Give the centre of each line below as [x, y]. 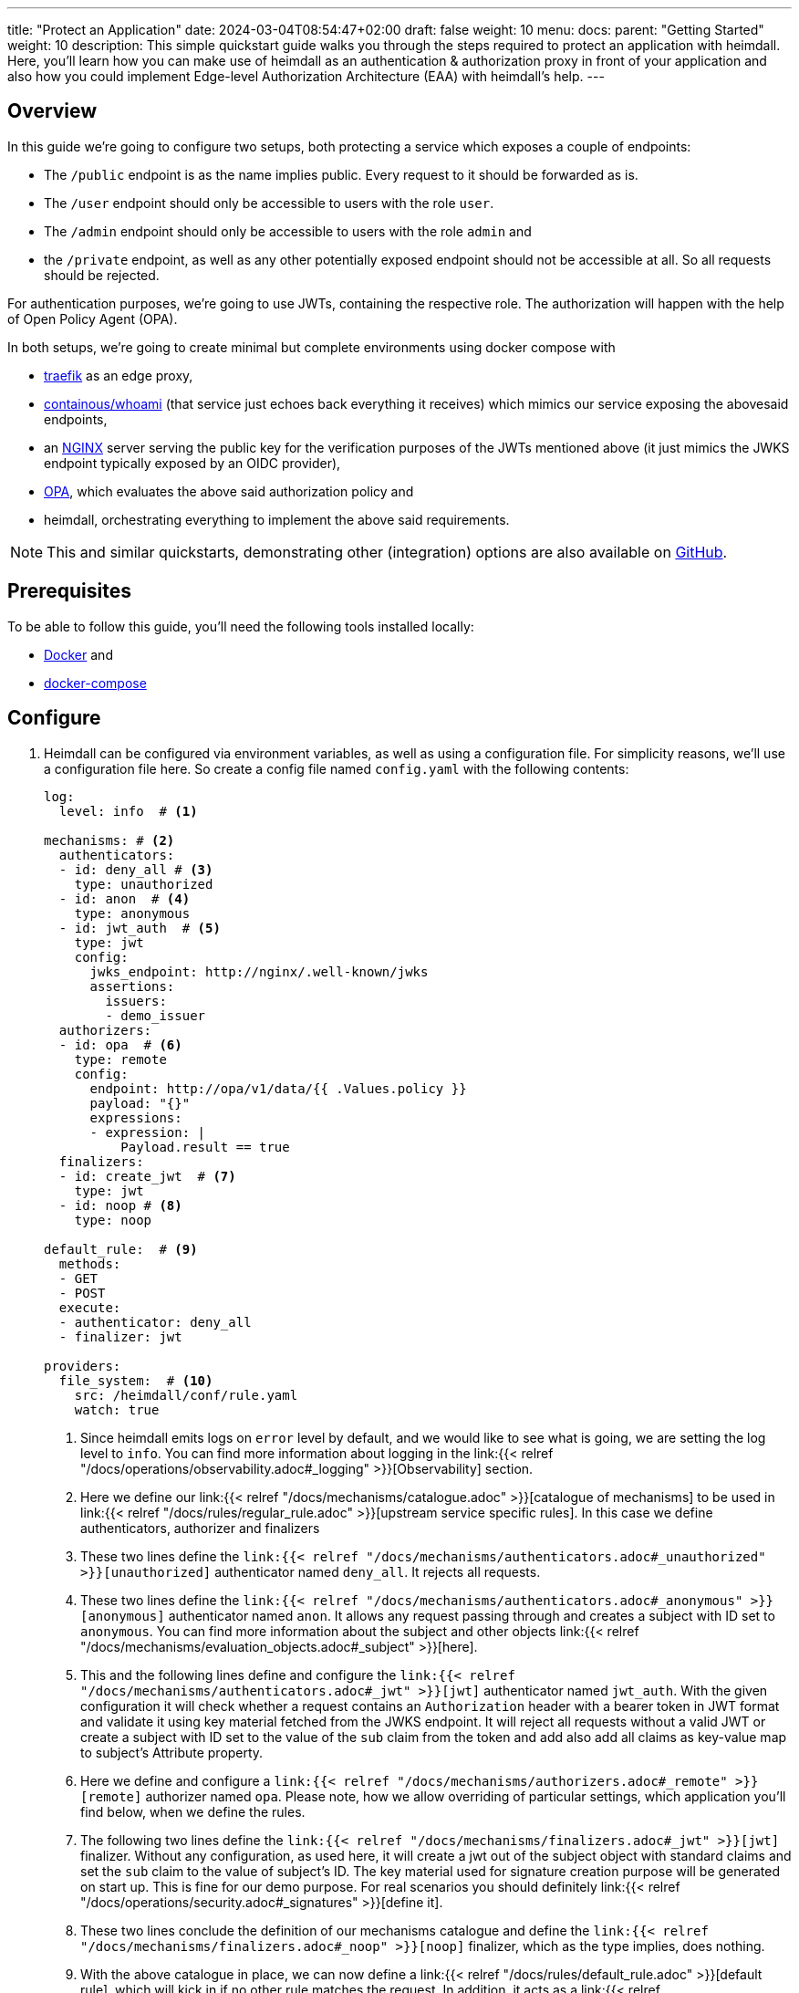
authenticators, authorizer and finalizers [200, 1528]
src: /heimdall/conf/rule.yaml [186, 1395]
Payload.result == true [205, 1147]
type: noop [113, 1220]
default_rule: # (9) [121, 1249]
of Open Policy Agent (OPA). [93, 318]
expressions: [136, 1117]
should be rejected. [102, 275]
